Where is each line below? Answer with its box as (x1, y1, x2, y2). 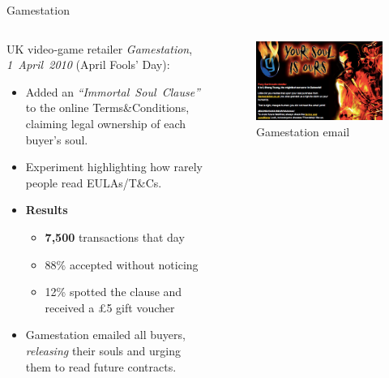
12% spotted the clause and (45, 283, 182, 300)
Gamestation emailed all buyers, (25, 326, 186, 343)
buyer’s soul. (25, 131, 88, 148)
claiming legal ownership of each (25, 114, 186, 131)
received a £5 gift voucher (45, 299, 175, 316)
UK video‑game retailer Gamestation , (6, 40, 193, 57)
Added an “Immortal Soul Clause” (25, 83, 200, 100)
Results (25, 201, 68, 218)
